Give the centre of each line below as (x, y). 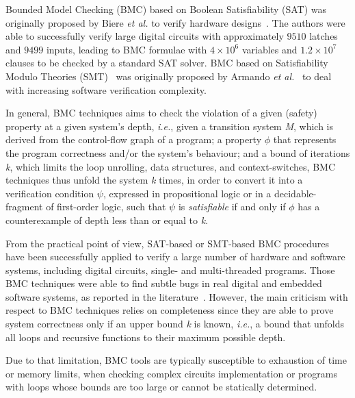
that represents (305, 139)
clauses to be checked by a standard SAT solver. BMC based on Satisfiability (167, 63)
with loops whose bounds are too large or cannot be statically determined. (161, 387)
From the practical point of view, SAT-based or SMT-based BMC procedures (167, 243)
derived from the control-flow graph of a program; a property (134, 139)
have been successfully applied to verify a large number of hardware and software (175, 257)
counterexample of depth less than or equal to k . (107, 220)
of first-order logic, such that (106, 207)
